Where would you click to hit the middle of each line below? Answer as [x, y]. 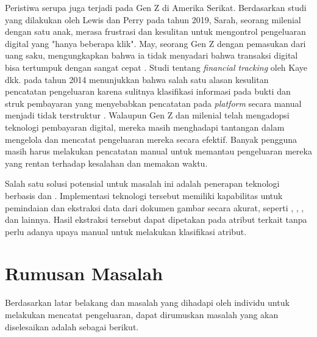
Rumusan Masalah [84, 273]
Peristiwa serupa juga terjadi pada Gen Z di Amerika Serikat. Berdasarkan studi [156, 7]
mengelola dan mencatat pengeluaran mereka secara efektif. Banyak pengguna [151, 139]
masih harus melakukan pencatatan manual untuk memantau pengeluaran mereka [158, 151]
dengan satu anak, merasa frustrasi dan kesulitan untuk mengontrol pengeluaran [155, 31]
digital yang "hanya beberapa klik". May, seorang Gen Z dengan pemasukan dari [155, 43]
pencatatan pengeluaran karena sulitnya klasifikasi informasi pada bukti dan [148, 91]
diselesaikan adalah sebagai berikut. [72, 326]
